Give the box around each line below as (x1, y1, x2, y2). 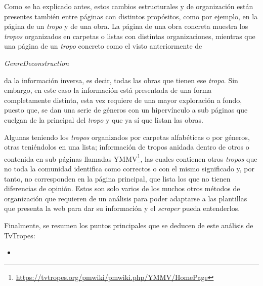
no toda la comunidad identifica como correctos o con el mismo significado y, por (4, 163, 254, 173)
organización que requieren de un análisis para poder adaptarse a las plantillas (4, 193, 247, 203)
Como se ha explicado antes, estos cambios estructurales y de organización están (4, 1, 253, 11)
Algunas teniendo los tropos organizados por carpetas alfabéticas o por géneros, (4, 131, 250, 142)
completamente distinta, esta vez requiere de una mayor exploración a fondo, (4, 94, 242, 105)
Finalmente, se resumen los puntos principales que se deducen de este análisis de (4, 220, 253, 230)
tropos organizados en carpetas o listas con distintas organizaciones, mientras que (4, 30, 255, 41)
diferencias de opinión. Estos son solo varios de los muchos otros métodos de (4, 183, 240, 194)
